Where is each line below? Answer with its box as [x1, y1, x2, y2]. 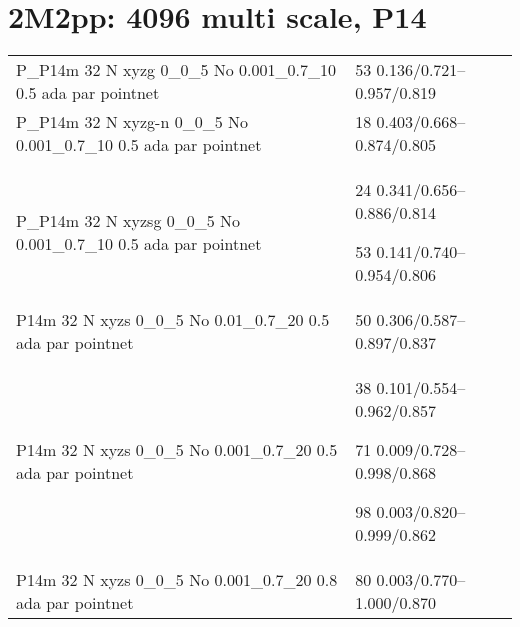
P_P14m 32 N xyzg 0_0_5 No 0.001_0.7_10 [16, 58, 336, 82]
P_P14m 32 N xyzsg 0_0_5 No [16, 209, 241, 233]
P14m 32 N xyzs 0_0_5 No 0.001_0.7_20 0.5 [16, 438, 338, 462]
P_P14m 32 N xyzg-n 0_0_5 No [16, 110, 248, 134]
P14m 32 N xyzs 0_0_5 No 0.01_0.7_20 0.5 [16, 308, 330, 332]
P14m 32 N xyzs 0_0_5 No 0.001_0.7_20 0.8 [16, 568, 338, 592]
